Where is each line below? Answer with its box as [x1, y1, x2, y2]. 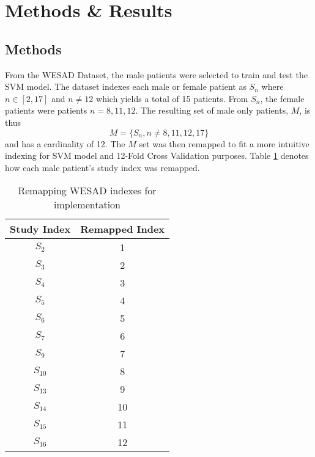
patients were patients [5, 104, 87, 117]
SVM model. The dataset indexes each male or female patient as [5, 80, 246, 93]
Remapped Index [80, 222, 165, 236]
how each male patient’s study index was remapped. [5, 161, 200, 174]
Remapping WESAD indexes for [18, 183, 157, 198]
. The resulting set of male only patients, [135, 104, 289, 117]
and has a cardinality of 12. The [5, 137, 125, 150]
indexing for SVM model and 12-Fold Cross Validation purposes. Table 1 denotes [5, 149, 309, 162]
